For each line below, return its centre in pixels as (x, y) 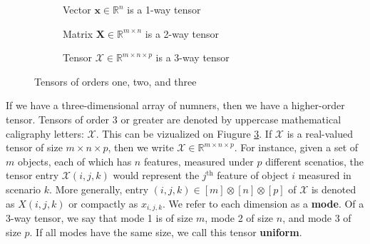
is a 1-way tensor (164, 9)
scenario (24, 189)
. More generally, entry (99, 189)
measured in (325, 175)
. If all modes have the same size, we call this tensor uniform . (166, 232)
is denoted (334, 189)
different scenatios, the (315, 161)
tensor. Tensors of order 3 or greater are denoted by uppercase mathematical (174, 119)
